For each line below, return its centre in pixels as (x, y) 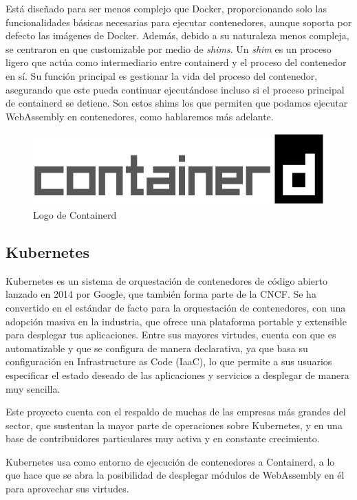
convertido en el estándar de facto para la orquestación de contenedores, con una (176, 307)
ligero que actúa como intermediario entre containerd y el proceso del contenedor (176, 62)
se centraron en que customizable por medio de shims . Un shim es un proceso (169, 48)
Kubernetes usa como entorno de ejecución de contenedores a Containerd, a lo (170, 461)
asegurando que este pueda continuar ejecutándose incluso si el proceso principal (175, 89)
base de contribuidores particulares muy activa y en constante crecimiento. (163, 438)
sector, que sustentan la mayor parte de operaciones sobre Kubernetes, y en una (174, 425)
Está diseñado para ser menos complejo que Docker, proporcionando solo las (166, 8)
